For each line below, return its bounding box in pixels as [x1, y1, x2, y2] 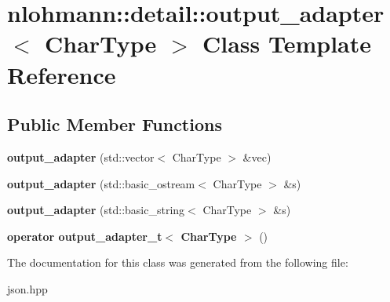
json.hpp [7, 280, 48, 297]
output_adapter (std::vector [7, 148, 155, 165]
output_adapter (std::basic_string [7, 202, 185, 218]
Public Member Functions [7, 112, 222, 136]
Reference [7, 58, 116, 90]
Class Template [202, 27, 371, 60]
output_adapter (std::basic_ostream [7, 175, 195, 191]
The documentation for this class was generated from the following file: [7, 254, 348, 271]
